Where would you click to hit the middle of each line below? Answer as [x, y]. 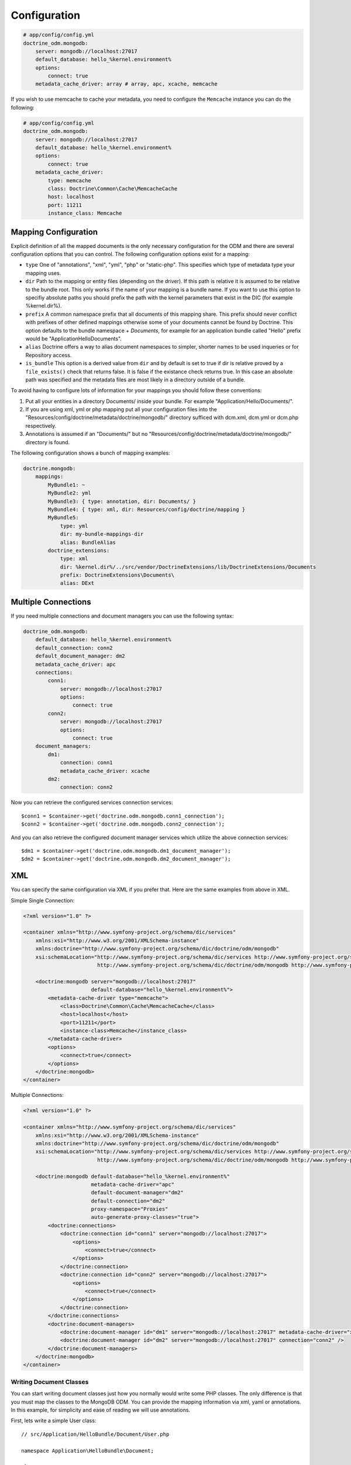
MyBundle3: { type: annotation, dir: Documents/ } [122, 501]
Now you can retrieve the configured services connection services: [92, 802]
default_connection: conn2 [74, 648]
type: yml [74, 526]
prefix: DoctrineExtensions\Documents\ [117, 575]
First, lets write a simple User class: [54, 1420]
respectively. [41, 425]
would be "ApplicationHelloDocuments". [74, 338]
